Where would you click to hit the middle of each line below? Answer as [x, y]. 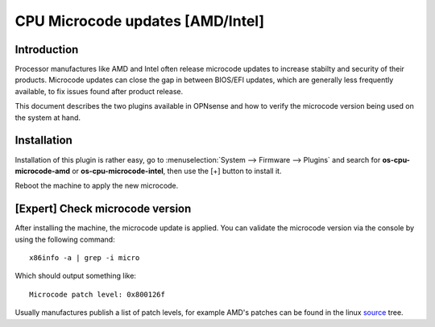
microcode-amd [43, 171]
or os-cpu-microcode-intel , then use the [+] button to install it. [176, 171]
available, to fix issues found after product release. [99, 91]
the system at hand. [48, 118]
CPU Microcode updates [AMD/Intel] [140, 21]
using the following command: [65, 239]
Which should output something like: [76, 276]
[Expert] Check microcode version [103, 209]
